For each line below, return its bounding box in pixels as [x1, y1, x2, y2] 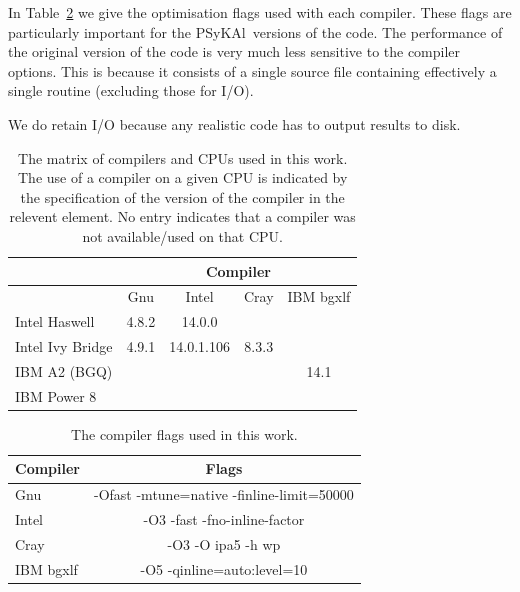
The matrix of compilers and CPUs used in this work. [18, 147, 348, 168]
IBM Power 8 [15, 385, 97, 406]
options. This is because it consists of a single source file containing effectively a [8, 60, 497, 81]
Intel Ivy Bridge [15, 336, 113, 357]
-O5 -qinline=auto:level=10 [140, 558, 308, 579]
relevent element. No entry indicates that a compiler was [9, 206, 356, 227]
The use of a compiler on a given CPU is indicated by [18, 167, 348, 188]
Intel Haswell [15, 311, 95, 332]
